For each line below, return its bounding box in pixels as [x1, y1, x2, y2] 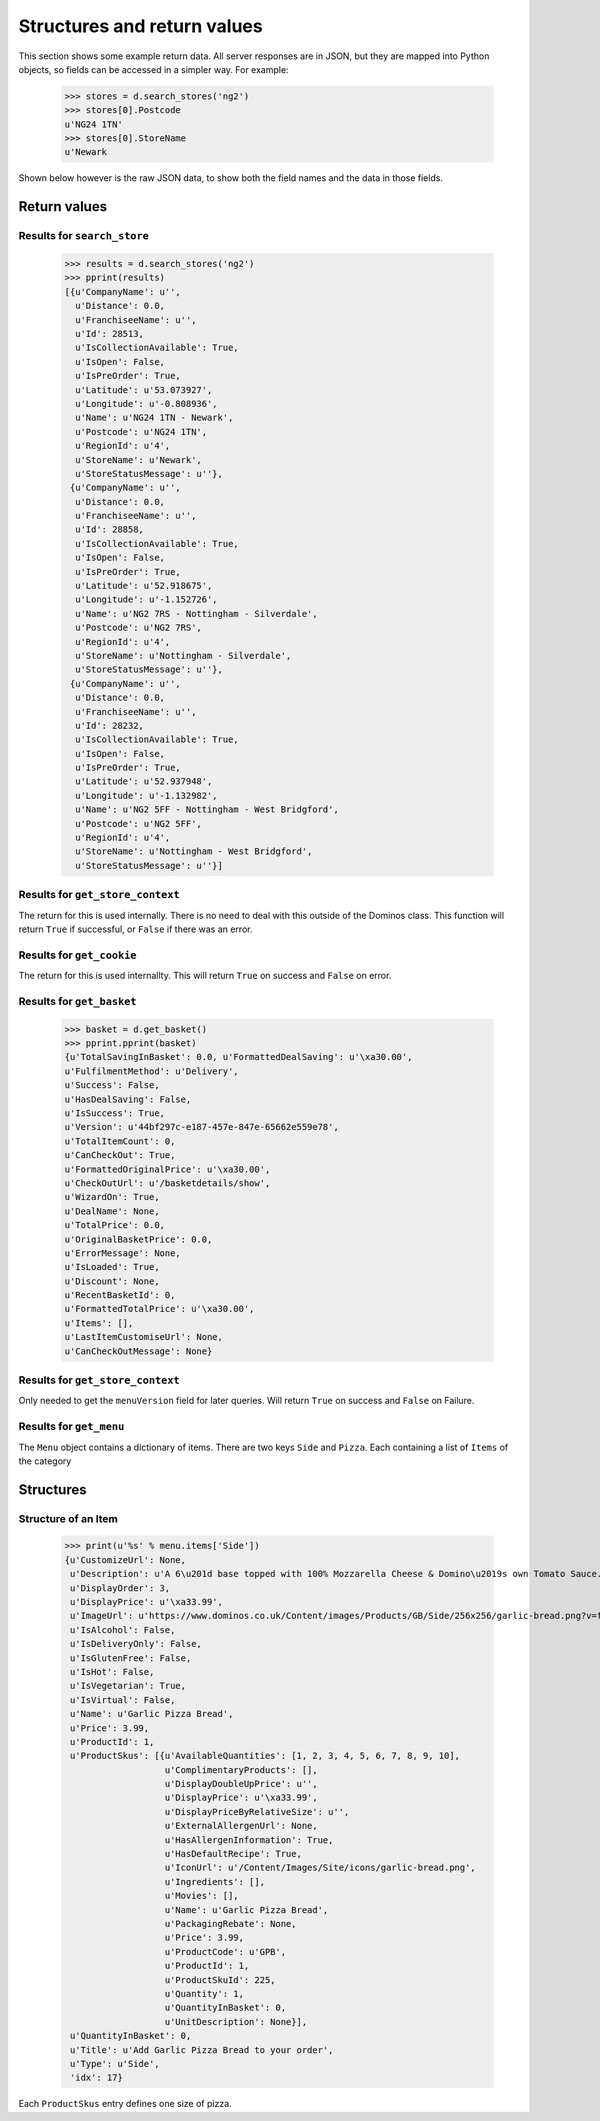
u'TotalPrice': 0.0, [64, 1220, 165, 1231]
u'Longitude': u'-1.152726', [75, 594, 219, 605]
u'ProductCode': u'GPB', [164, 1946, 287, 1957]
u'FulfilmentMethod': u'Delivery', [64, 1065, 239, 1077]
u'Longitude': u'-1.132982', [75, 790, 219, 801]
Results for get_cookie [18, 948, 137, 962]
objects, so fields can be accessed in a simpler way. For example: [18, 63, 289, 75]
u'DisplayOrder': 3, [70, 1582, 171, 1594]
